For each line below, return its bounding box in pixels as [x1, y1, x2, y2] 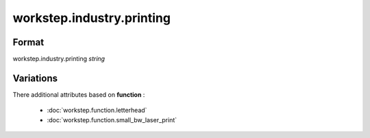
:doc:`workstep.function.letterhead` [47, 106, 147, 115]
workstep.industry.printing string [12, 55, 106, 63]
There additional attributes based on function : [12, 90, 145, 99]
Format [12, 36, 45, 48]
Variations [12, 72, 58, 84]
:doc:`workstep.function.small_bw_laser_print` [47, 115, 177, 124]
